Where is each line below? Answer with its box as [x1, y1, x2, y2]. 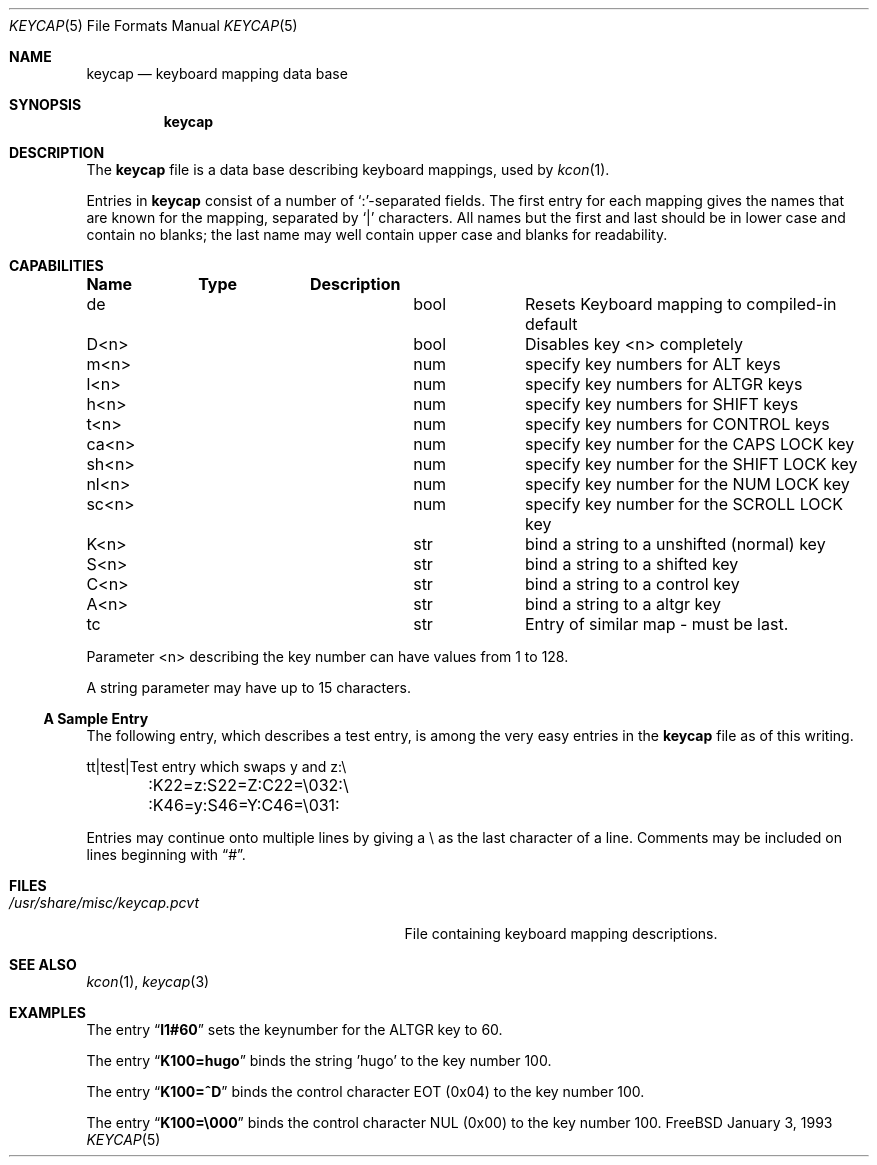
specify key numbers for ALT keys [524, 354, 781, 374]
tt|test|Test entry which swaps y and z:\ [86, 758, 347, 775]
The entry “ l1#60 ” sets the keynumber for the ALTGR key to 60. [86, 1021, 503, 1038]
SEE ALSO [9, 956, 77, 973]
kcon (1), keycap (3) [86, 973, 210, 990]
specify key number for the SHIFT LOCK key [524, 454, 858, 474]
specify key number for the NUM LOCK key [524, 474, 850, 494]
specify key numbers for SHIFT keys [524, 394, 799, 414]
